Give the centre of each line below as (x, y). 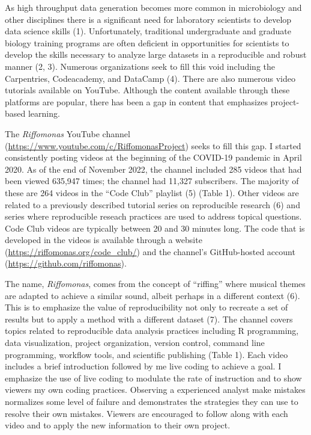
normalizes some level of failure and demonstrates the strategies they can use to (152, 401)
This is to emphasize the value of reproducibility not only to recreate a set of (146, 307)
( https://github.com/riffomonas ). (66, 263)
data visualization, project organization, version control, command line (135, 343)
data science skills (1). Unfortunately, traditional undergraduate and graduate (148, 31)
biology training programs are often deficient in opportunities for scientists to (147, 42)
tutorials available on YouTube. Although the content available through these (147, 90)
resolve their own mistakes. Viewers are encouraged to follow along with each (146, 413)
